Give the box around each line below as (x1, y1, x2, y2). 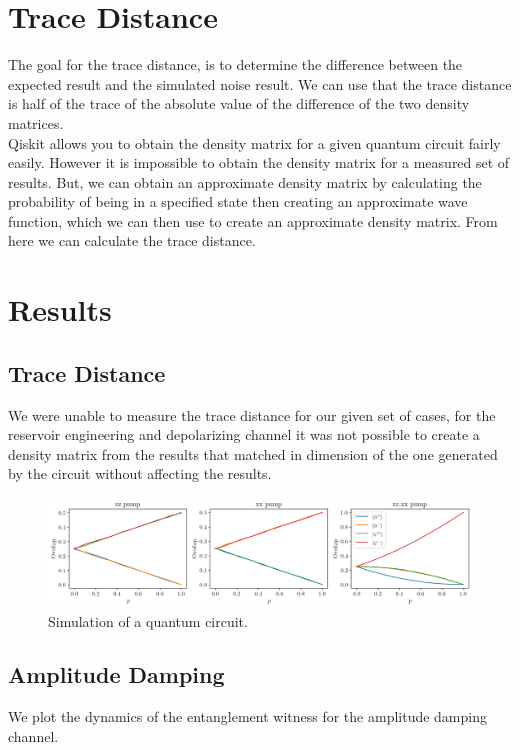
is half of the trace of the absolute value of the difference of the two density (8, 93, 470, 114)
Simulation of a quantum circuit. (48, 610, 248, 631)
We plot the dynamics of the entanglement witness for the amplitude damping (8, 706, 487, 727)
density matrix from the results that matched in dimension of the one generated (8, 443, 498, 464)
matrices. (8, 112, 64, 133)
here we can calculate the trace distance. (8, 230, 256, 251)
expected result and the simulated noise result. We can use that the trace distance (8, 73, 512, 94)
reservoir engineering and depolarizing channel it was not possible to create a (8, 424, 480, 445)
